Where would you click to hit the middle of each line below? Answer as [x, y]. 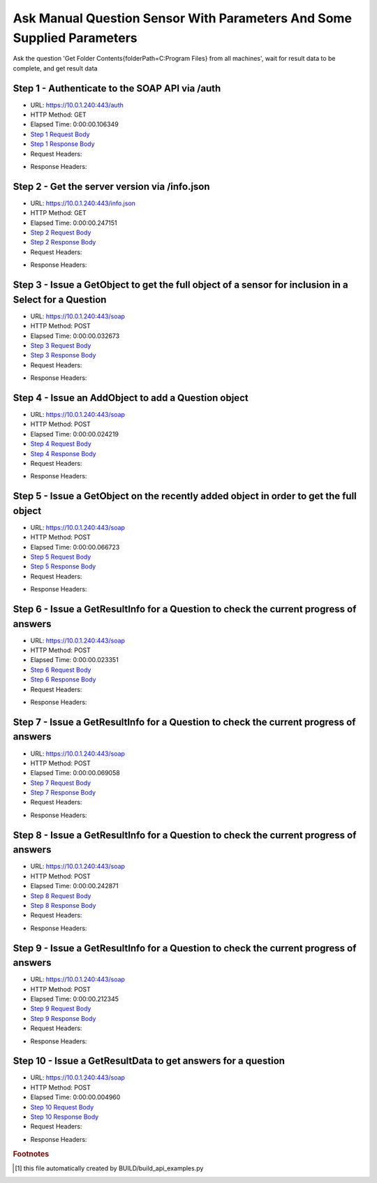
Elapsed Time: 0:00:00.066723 [75, 547]
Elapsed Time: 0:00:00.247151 [74, 223]
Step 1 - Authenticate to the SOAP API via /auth [117, 88]
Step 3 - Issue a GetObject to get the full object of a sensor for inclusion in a [180, 285]
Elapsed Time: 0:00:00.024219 [74, 434]
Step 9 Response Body [63, 1018]
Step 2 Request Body [61, 233]
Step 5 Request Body [61, 557]
